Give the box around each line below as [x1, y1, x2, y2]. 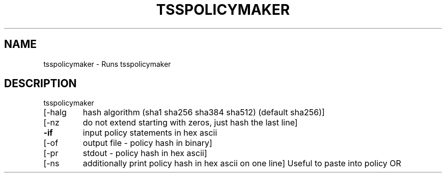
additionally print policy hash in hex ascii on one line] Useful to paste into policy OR [82, 158, 401, 169]
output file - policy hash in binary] [82, 138, 212, 148]
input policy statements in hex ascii [82, 128, 217, 138]
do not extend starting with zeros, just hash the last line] [82, 117, 298, 128]
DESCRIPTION [4, 77, 77, 90]
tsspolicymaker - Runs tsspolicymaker [43, 59, 171, 68]
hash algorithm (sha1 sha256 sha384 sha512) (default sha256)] [82, 107, 325, 118]
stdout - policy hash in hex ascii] [82, 148, 207, 159]
